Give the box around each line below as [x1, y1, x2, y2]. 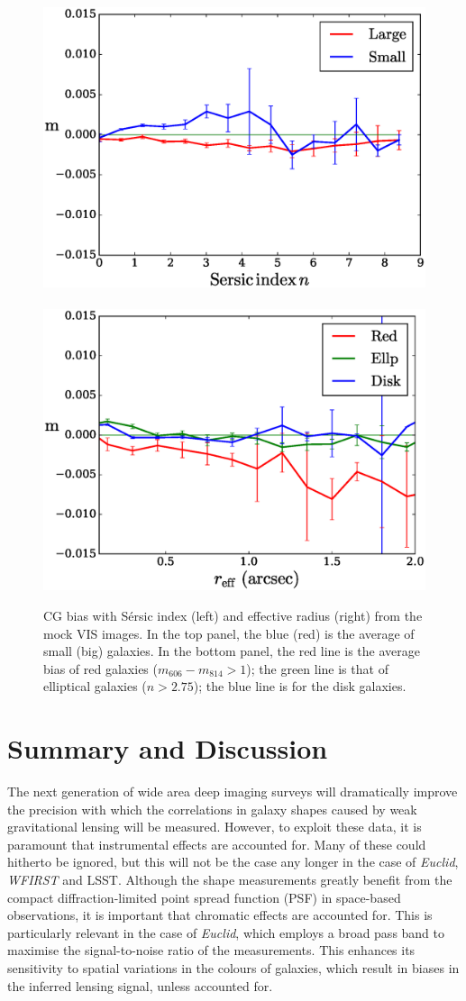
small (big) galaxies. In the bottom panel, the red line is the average [43, 642, 420, 660]
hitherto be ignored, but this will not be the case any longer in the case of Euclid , [7, 852, 459, 871]
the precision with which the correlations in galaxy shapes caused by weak [7, 799, 417, 818]
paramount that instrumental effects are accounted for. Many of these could [7, 834, 426, 853]
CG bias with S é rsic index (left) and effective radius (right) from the [43, 605, 423, 624]
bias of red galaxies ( [43, 659, 158, 678]
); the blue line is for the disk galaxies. [193, 677, 407, 696]
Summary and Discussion [7, 730, 328, 767]
